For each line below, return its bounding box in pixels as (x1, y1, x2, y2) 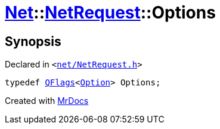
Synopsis (5, 33, 61, 49)
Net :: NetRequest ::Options (5, 2, 216, 23)
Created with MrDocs (5, 96, 89, 106)
